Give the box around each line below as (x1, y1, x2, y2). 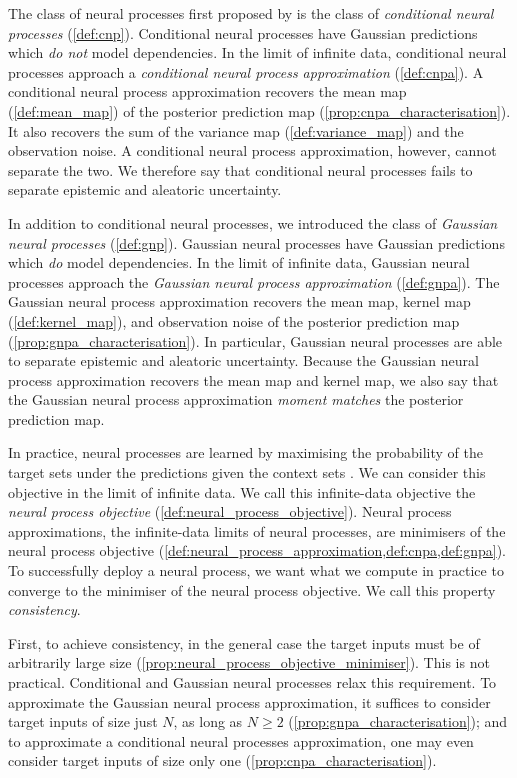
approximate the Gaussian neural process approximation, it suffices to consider (8, 691, 491, 712)
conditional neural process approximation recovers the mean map (8, 81, 407, 102)
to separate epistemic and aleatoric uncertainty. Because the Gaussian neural (8, 350, 479, 371)
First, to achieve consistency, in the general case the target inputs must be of (8, 632, 480, 653)
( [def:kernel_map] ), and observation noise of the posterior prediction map (8, 310, 460, 331)
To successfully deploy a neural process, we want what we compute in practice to (8, 560, 504, 581)
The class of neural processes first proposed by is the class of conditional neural (8, 3, 494, 23)
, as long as (173, 711, 243, 732)
